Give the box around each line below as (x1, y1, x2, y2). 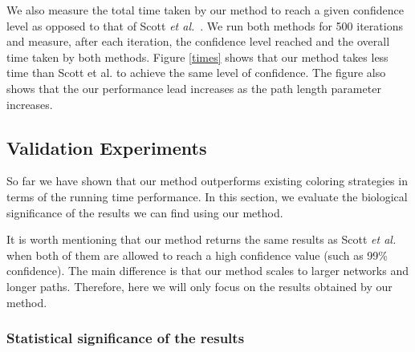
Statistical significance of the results (6, 328, 245, 348)
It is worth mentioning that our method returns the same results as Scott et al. (6, 231, 397, 248)
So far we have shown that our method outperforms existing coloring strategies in (6, 172, 408, 189)
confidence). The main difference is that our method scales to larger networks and (6, 262, 409, 279)
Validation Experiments (6, 135, 207, 160)
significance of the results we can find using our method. (6, 204, 283, 221)
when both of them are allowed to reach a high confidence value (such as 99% (6, 246, 389, 263)
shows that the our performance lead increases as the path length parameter (6, 79, 381, 96)
